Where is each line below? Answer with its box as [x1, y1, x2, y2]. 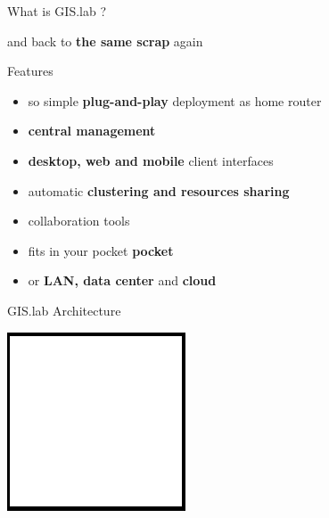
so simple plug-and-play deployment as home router [28, 91, 322, 110]
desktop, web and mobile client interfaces [28, 151, 274, 169]
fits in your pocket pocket [28, 241, 174, 259]
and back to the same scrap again [7, 31, 203, 50]
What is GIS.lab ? [7, 2, 107, 20]
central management [28, 121, 156, 140]
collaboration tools [28, 211, 130, 230]
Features [7, 62, 53, 80]
